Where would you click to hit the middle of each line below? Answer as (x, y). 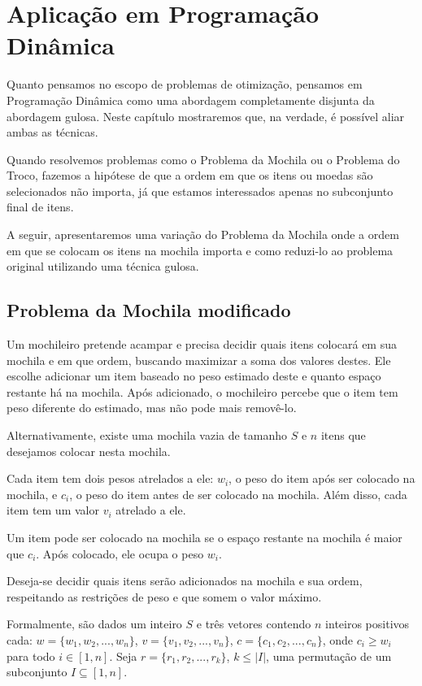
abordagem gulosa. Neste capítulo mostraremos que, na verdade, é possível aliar (206, 116)
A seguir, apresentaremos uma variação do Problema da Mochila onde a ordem (203, 234)
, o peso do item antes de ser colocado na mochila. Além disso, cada (238, 494)
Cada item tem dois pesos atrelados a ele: (110, 478)
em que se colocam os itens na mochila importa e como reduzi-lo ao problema (200, 250)
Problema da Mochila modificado (149, 310)
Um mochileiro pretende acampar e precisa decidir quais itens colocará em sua (202, 344)
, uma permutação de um (329, 656)
